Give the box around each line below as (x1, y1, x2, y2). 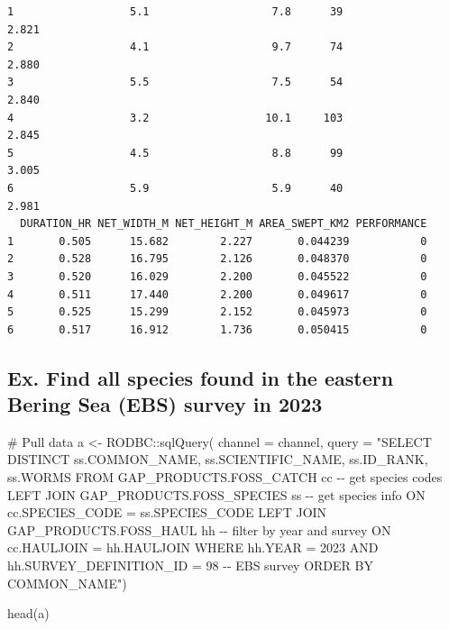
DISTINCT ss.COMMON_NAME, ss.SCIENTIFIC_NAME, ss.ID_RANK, (7, 450, 428, 469)
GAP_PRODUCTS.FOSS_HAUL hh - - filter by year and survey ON (7, 520, 391, 539)
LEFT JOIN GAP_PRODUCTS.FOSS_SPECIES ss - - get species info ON (7, 485, 426, 504)
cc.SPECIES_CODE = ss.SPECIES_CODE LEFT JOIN (7, 503, 327, 522)
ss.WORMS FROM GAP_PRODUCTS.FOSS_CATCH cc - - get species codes (7, 468, 443, 487)
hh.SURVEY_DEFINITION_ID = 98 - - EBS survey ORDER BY (7, 556, 373, 575)
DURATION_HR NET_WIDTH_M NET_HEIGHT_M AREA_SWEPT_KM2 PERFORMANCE (20, 217, 427, 231)
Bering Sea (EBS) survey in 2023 (7, 390, 323, 418)
